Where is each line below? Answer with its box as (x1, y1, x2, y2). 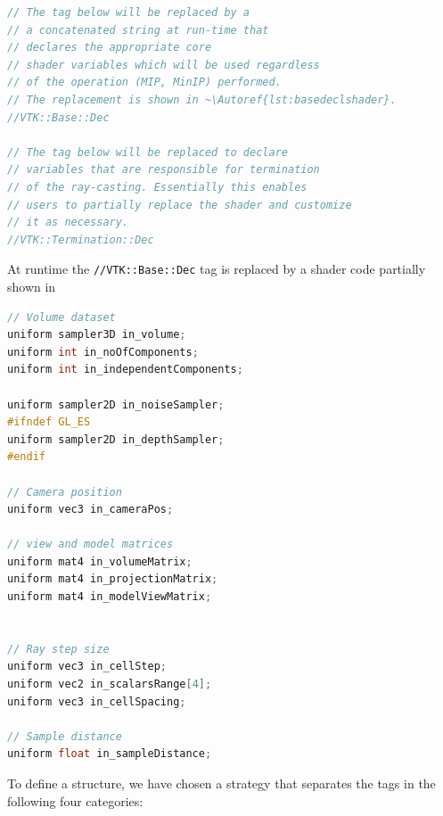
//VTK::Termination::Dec (7, 233, 154, 246)
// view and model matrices (7, 538, 174, 551)
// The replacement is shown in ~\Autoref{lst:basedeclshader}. (7, 93, 397, 106)
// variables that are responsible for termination (7, 163, 320, 177)
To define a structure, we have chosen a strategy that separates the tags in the (7, 774, 436, 792)
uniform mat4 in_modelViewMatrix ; (7, 590, 212, 604)
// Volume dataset (7, 310, 116, 324)
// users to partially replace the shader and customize (7, 198, 352, 211)
